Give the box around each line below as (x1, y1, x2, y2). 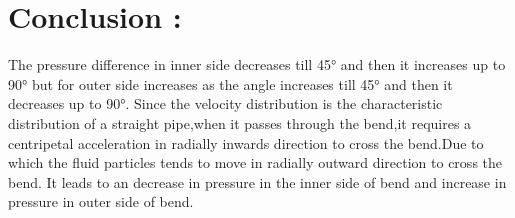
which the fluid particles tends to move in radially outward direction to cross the (8, 152, 503, 173)
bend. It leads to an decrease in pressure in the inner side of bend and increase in (8, 171, 507, 192)
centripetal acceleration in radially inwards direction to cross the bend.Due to (8, 132, 484, 153)
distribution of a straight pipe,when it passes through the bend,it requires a (8, 112, 472, 133)
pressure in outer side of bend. (8, 191, 194, 212)
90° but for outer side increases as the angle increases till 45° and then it (8, 73, 453, 94)
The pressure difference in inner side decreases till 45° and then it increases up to (8, 54, 506, 75)
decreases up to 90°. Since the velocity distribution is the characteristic (8, 93, 443, 114)
